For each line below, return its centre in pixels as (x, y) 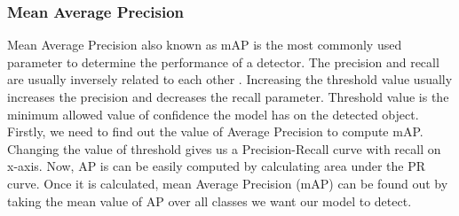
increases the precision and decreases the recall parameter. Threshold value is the (228, 96)
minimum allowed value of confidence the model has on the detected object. (213, 114)
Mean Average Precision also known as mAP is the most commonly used (205, 45)
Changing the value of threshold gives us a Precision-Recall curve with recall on (224, 148)
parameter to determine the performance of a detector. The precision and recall (223, 62)
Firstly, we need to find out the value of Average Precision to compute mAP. (215, 131)
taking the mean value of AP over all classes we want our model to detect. (210, 201)
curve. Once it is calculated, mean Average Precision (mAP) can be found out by (228, 183)
